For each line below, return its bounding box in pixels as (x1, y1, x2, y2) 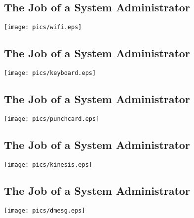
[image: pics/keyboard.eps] (4, 70, 96, 77)
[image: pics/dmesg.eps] (4, 207, 85, 214)
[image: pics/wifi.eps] (4, 24, 82, 31)
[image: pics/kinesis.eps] (4, 161, 92, 168)
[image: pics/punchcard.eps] (4, 115, 100, 122)
